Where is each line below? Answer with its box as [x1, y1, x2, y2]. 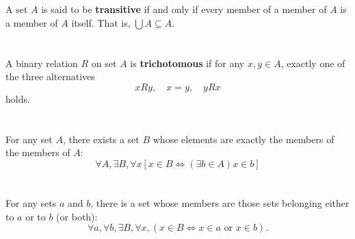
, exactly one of [280, 55, 345, 70]
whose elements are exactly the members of [153, 131, 334, 146]
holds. [5, 91, 30, 105]
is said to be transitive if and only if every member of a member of [41, 2, 327, 16]
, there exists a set [62, 131, 140, 146]
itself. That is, [71, 15, 131, 29]
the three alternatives [5, 69, 95, 84]
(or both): [56, 209, 98, 223]
